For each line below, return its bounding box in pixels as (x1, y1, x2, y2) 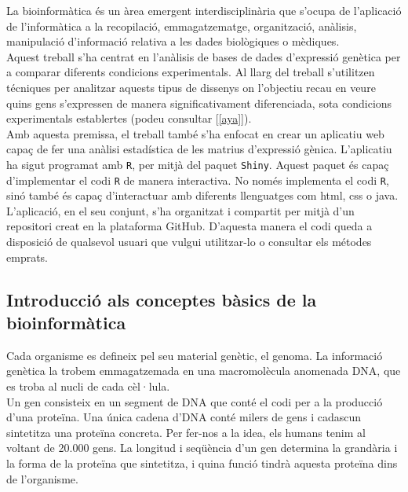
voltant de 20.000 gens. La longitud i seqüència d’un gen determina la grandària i (6, 439, 398, 456)
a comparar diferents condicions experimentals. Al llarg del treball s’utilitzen (6, 64, 375, 80)
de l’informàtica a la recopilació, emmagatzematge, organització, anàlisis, (6, 17, 357, 34)
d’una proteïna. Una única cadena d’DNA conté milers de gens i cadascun (6, 409, 362, 425)
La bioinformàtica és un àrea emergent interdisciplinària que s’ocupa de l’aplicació (6, 2, 402, 18)
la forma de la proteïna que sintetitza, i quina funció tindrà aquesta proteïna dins (6, 454, 398, 471)
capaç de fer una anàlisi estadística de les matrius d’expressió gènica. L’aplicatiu (6, 141, 392, 157)
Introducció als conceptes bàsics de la (6, 287, 317, 311)
